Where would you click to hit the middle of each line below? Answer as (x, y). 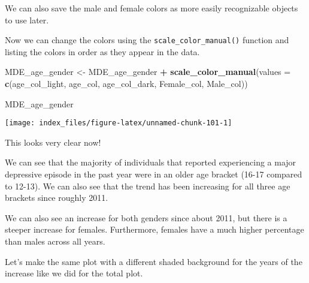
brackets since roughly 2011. (57, 198)
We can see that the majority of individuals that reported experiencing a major (151, 162)
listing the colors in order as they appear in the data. (102, 51)
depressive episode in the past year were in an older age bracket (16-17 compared (154, 174)
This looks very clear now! (53, 142)
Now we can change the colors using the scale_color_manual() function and (147, 40)
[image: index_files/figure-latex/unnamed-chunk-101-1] (119, 123)
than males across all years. (55, 241)
